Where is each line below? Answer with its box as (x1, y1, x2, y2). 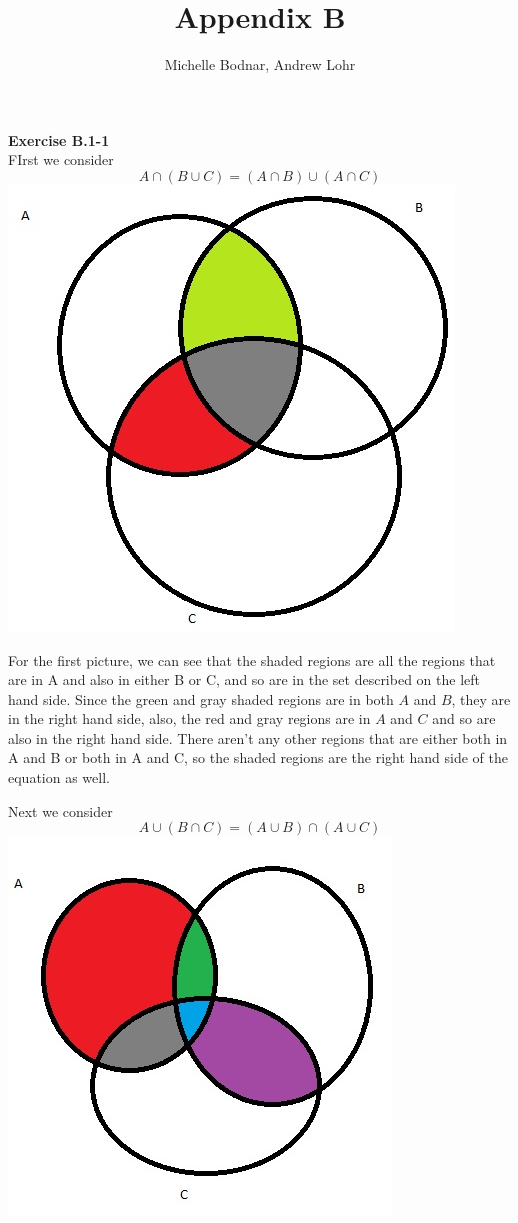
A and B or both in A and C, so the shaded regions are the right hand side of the (8, 747, 508, 768)
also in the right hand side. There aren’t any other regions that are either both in (8, 727, 508, 748)
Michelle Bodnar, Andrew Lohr (164, 54, 356, 75)
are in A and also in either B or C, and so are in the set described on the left (8, 669, 480, 690)
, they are (451, 688, 511, 709)
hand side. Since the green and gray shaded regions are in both (8, 688, 394, 709)
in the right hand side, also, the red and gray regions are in (8, 708, 371, 729)
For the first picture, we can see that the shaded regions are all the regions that (8, 649, 496, 670)
